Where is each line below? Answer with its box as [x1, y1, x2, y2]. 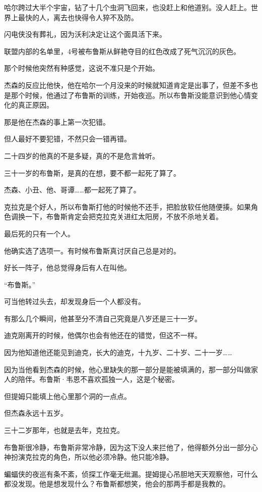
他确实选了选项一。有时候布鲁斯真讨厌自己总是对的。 [4, 245, 180, 256]
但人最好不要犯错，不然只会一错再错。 [4, 133, 131, 144]
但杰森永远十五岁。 [4, 408, 68, 418]
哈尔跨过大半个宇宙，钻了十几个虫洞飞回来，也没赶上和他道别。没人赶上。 [4, 2, 251, 12]
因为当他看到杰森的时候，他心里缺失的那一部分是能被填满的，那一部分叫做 [4, 364, 251, 374]
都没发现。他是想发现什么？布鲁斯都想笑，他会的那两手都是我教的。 [4, 478, 230, 489]
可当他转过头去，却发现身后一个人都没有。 [4, 296, 145, 307]
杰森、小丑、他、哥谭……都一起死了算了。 [4, 184, 141, 195]
